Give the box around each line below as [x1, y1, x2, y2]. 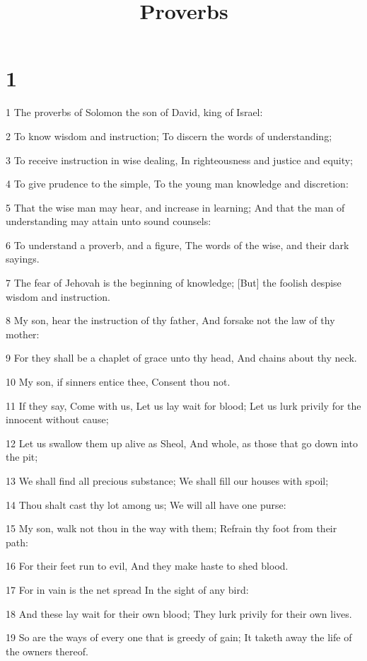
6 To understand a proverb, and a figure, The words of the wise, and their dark [6, 237, 349, 252]
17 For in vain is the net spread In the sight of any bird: [6, 582, 249, 597]
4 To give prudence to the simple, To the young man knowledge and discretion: [6, 176, 349, 191]
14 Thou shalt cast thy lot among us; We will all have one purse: [6, 497, 286, 512]
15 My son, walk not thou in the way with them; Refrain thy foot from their [6, 521, 337, 536]
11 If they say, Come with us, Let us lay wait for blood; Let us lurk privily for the [6, 398, 361, 413]
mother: [6, 326, 40, 341]
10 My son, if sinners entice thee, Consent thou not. [6, 374, 231, 389]
